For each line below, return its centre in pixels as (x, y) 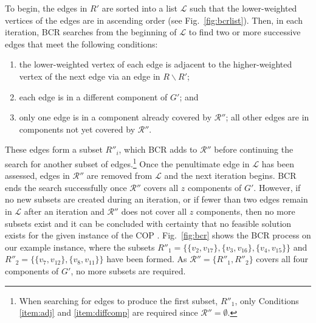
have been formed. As (147, 259)
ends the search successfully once (66, 187)
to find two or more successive (245, 32)
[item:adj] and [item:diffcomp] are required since (108, 312)
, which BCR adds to (158, 149)
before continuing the (254, 149)
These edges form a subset (54, 149)
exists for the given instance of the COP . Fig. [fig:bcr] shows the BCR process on (158, 235)
